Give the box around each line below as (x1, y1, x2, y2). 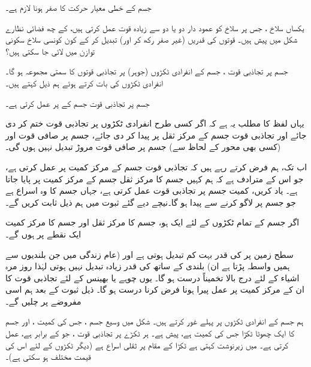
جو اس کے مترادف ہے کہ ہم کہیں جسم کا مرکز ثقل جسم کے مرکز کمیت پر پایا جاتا (5, 172, 304, 185)
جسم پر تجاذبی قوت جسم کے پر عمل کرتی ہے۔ (5, 97, 150, 109)
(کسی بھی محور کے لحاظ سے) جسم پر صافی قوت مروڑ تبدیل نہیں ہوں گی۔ (5, 140, 281, 153)
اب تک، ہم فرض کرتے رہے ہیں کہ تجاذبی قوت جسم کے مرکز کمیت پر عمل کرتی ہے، (5, 160, 307, 173)
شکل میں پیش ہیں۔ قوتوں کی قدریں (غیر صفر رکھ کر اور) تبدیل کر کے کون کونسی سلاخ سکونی (5, 33, 298, 46)
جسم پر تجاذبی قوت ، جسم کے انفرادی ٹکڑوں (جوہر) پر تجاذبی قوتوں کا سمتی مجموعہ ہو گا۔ (5, 65, 288, 77)
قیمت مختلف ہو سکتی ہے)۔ (5, 350, 91, 363)
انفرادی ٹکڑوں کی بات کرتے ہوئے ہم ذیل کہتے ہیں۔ (5, 76, 163, 89)
